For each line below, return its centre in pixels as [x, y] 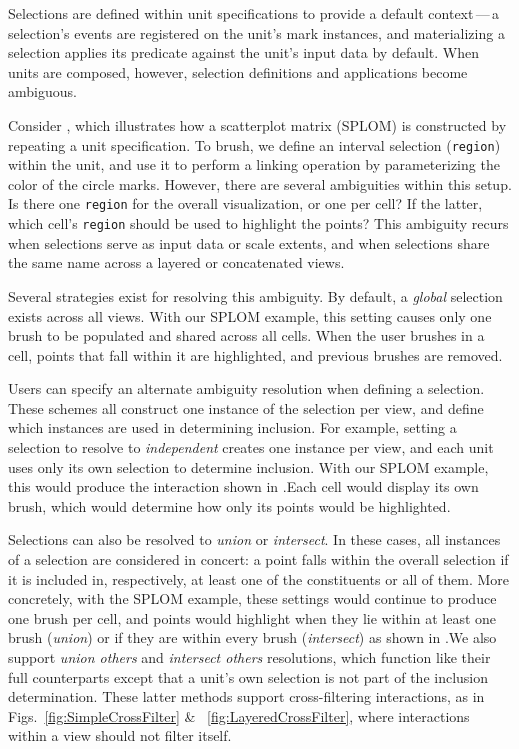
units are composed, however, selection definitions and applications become [238, 71]
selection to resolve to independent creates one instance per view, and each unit [251, 447]
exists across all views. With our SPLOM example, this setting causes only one [250, 315]
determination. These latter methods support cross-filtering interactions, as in [246, 696]
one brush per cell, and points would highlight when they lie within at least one [252, 617]
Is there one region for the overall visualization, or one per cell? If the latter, [245, 203]
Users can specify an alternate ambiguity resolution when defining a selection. [246, 388]
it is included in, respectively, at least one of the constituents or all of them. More [258, 578]
